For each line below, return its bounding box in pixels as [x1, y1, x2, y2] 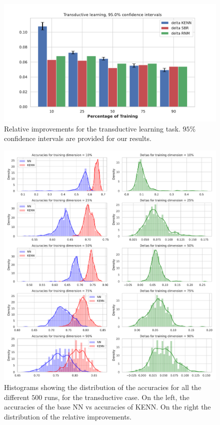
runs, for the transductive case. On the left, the [44, 391, 189, 402]
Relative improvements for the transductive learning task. [4, 123, 180, 133]
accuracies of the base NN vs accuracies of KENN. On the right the [4, 401, 211, 412]
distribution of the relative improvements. [4, 411, 132, 421]
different [4, 391, 29, 402]
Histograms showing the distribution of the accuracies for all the [4, 382, 201, 392]
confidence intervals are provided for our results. [4, 133, 151, 143]
